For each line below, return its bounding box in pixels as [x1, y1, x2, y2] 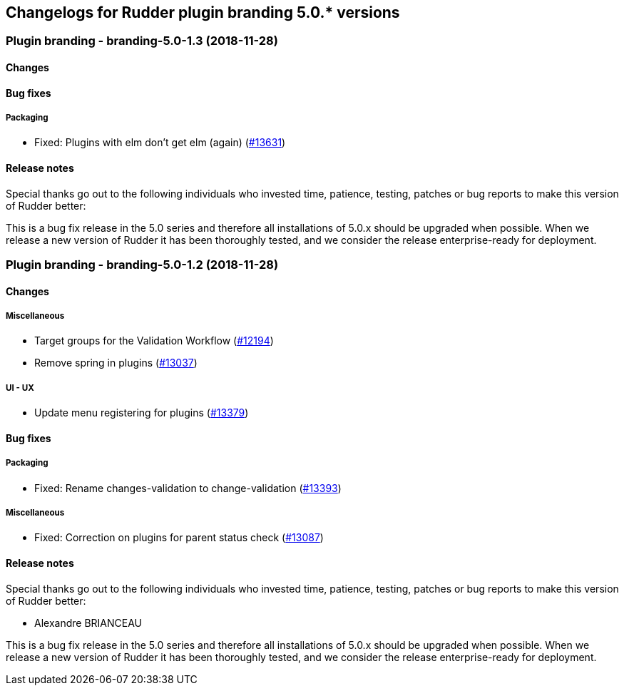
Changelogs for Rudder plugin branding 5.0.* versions [6, 4, 400, 21]
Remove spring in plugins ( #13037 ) [34, 357, 198, 369]
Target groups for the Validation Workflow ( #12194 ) [34, 334, 274, 347]
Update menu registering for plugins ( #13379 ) [34, 406, 249, 419]
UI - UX [6, 382, 34, 393]
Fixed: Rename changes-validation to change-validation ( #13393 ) [34, 481, 342, 494]
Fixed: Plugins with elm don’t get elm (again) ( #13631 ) [34, 136, 286, 149]
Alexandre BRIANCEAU [34, 616, 142, 629]
